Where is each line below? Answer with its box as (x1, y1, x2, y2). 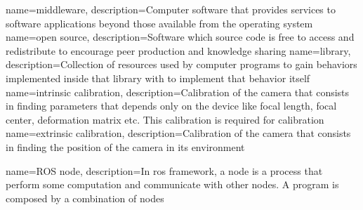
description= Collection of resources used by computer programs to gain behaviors (6, 57, 357, 72)
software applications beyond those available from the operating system (6, 15, 313, 30)
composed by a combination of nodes (6, 190, 164, 205)
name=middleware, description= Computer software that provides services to (6, 2, 336, 16)
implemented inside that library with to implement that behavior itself (6, 70, 310, 85)
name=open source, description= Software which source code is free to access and (6, 29, 355, 44)
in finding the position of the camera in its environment (6, 139, 245, 154)
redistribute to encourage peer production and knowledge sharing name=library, (6, 43, 351, 58)
